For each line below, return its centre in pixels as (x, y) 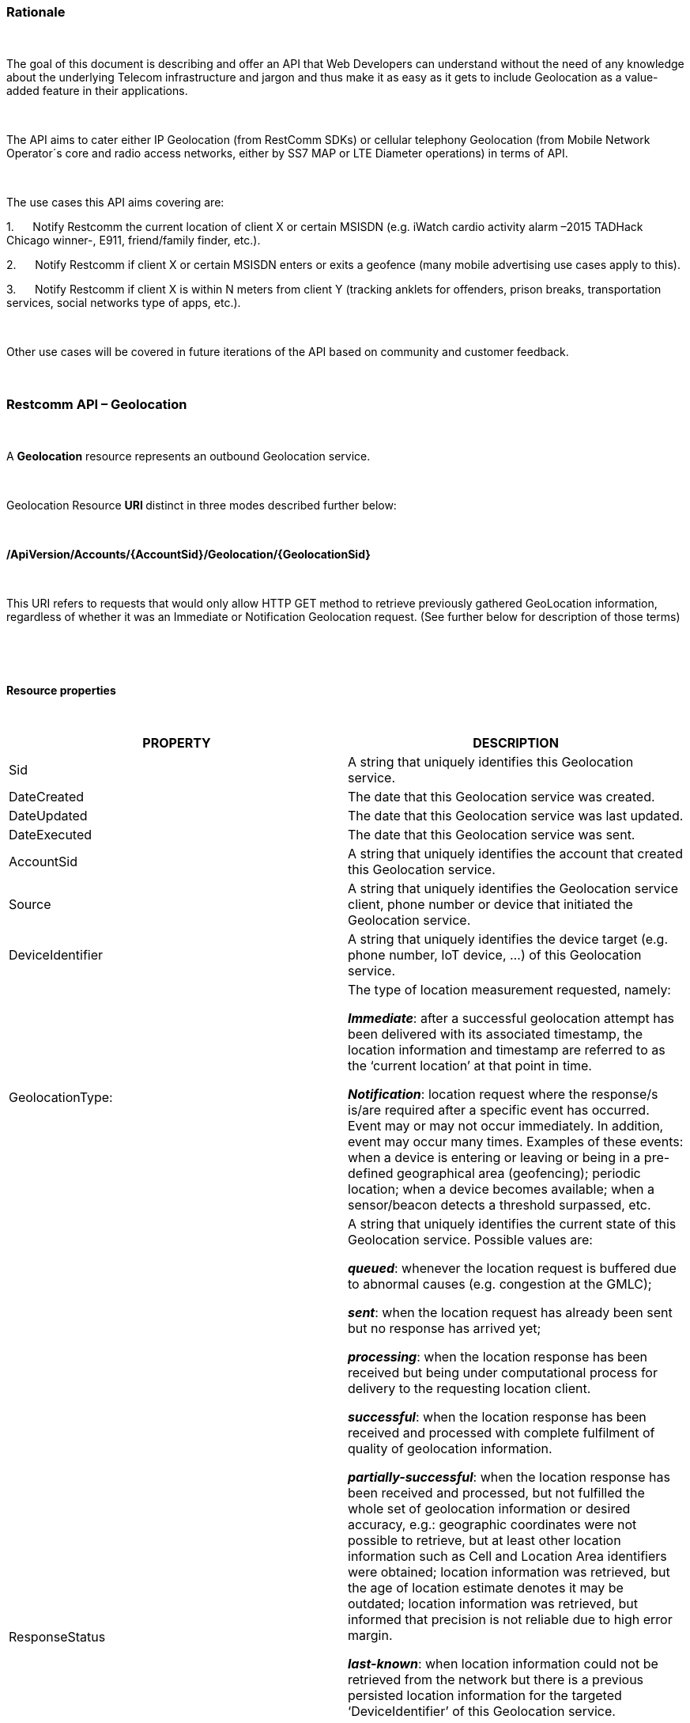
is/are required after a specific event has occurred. (499, 1110)
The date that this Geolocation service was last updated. (516, 816)
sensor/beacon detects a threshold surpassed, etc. (500, 1205)
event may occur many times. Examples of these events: (516, 1142)
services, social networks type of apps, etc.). (124, 303)
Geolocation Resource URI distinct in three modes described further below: (202, 506)
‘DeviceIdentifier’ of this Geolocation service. (482, 1712)
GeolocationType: (61, 1098)
